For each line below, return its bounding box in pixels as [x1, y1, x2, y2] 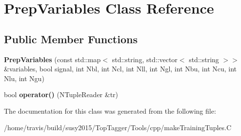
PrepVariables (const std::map [4, 54, 101, 64]
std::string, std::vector [112, 54, 178, 64]
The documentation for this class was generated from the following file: [4, 105, 216, 116]
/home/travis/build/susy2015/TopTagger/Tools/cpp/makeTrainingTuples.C [4, 122, 232, 132]
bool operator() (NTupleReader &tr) [4, 89, 119, 100]
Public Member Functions [4, 31, 138, 46]
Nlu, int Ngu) [4, 73, 44, 83]
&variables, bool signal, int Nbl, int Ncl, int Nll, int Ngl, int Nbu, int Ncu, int [4, 64, 237, 74]
